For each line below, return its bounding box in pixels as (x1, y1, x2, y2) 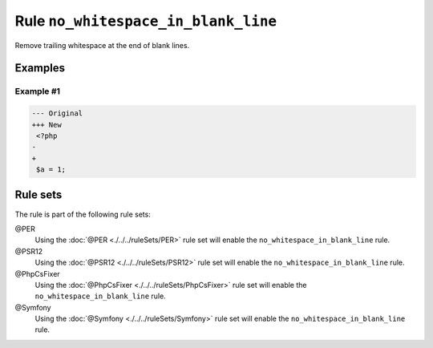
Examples (14, 61, 66, 75)
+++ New (31, 120, 62, 129)
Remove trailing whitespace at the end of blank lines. (14, 40, 190, 50)
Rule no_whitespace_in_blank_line (14, 12, 277, 30)
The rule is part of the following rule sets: (14, 209, 152, 219)
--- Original (31, 109, 83, 118)
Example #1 (14, 86, 60, 97)
